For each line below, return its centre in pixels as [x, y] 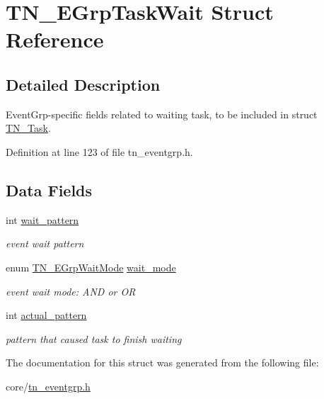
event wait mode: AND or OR [71, 291]
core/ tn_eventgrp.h [48, 386]
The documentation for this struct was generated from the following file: [162, 363]
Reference [55, 39]
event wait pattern [45, 243]
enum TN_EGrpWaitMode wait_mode [91, 267]
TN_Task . [28, 128]
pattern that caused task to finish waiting [94, 338]
